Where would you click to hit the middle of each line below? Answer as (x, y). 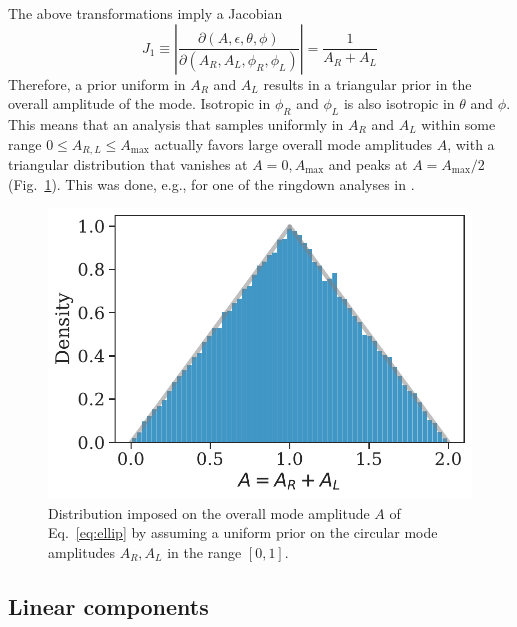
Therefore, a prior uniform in (97, 83)
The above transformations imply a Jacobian (145, 13)
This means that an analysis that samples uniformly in (176, 123)
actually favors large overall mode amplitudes (293, 143)
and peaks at (368, 164)
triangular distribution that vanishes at (128, 164)
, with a (471, 143)
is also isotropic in (399, 103)
